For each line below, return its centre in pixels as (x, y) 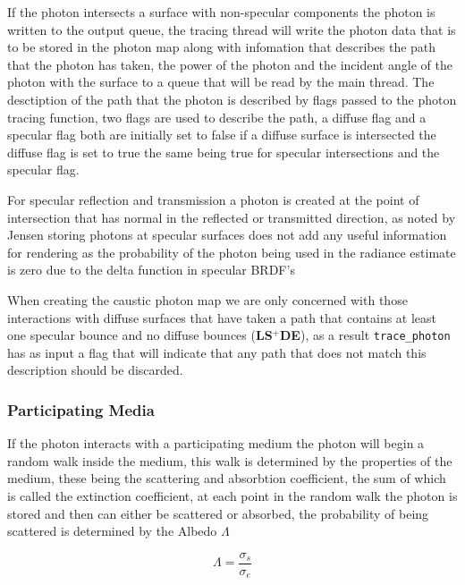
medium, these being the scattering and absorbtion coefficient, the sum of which (227, 478)
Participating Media (81, 409)
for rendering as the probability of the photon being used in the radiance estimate (232, 252)
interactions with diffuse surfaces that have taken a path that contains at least (222, 317)
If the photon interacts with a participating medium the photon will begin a (216, 443)
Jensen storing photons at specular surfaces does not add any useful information (227, 235)
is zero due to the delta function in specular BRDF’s (151, 270)
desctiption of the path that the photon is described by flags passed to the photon (232, 99)
